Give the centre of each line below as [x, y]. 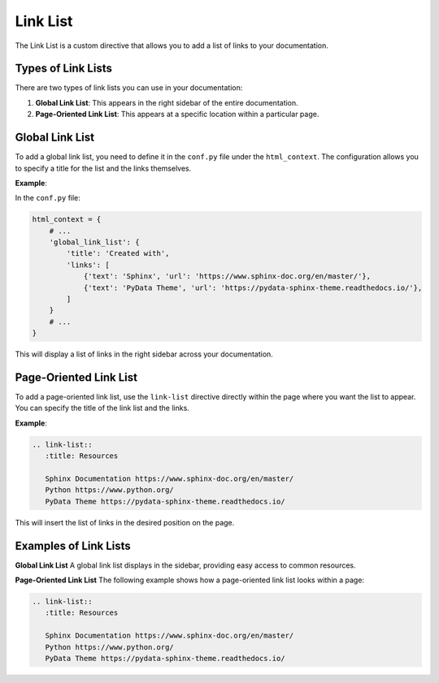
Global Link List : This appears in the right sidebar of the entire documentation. [167, 102]
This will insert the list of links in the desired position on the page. [125, 522]
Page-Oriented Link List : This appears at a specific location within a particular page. [177, 115]
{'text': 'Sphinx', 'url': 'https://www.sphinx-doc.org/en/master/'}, [227, 277]
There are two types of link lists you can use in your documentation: [129, 88]
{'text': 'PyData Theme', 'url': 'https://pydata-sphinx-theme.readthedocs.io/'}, [253, 287]
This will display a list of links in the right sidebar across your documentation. [144, 354]
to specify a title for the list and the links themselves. [103, 168]
